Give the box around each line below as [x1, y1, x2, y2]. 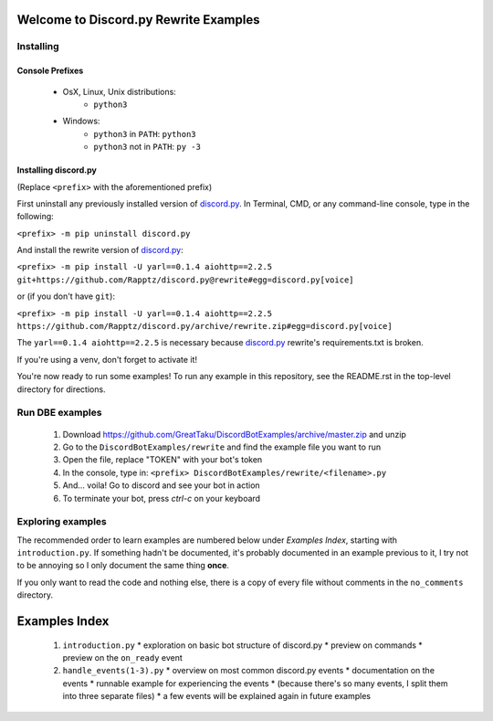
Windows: [62, 115, 100, 127]
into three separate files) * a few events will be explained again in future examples [62, 691, 372, 702]
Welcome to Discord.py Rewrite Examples [16, 12, 260, 27]
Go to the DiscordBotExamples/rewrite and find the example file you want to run [62, 441, 382, 452]
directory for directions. [16, 384, 106, 395]
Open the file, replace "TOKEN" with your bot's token [62, 454, 263, 465]
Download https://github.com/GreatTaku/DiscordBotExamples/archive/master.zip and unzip [62, 429, 406, 440]
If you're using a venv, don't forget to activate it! [16, 354, 198, 365]
